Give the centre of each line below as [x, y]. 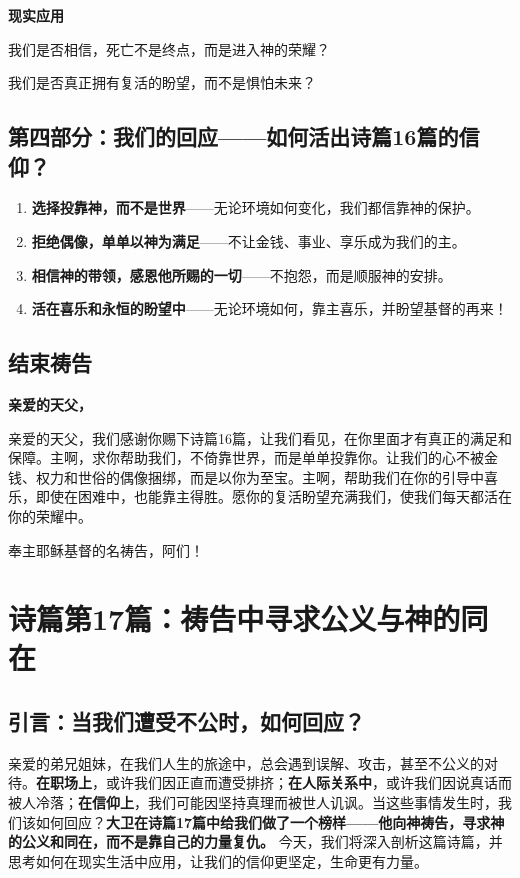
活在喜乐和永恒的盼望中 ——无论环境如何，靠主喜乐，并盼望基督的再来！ [269, 308]
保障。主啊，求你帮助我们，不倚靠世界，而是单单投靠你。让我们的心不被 [246, 457]
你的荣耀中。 [50, 515]
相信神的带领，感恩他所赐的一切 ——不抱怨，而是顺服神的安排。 [241, 274]
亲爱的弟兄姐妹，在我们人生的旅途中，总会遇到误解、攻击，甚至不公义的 [246, 762]
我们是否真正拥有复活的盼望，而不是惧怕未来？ [162, 82]
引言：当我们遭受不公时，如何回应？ [186, 721]
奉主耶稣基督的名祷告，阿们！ [106, 549]
